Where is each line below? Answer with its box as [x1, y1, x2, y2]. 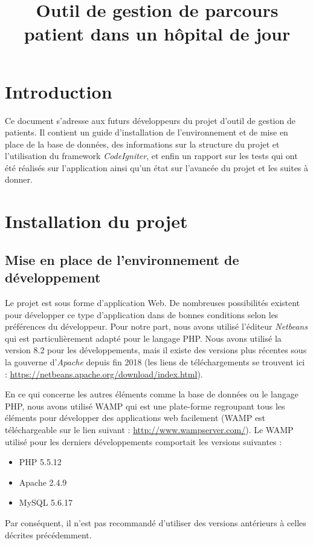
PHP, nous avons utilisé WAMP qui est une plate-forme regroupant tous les [5, 399, 285, 412]
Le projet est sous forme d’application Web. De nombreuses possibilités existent [5, 296, 300, 309]
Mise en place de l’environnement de [5, 250, 239, 269]
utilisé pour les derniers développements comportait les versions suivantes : [5, 435, 282, 448]
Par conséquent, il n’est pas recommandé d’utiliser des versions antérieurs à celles [5, 516, 306, 529]
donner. [5, 173, 33, 186]
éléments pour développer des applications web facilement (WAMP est [5, 411, 266, 424]
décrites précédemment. [5, 528, 92, 541]
